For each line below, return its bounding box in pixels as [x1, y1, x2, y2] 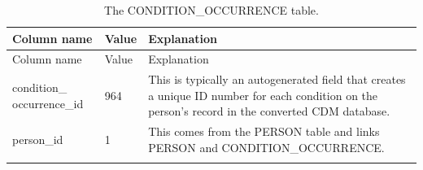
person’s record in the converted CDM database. [148, 102, 390, 120]
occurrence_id [12, 94, 84, 111]
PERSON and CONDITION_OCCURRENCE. [148, 138, 385, 155]
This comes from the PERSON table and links [148, 123, 380, 140]
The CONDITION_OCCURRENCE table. [104, 2, 319, 18]
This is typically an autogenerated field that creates [148, 71, 406, 88]
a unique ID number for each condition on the [148, 86, 378, 103]
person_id [12, 131, 63, 148]
